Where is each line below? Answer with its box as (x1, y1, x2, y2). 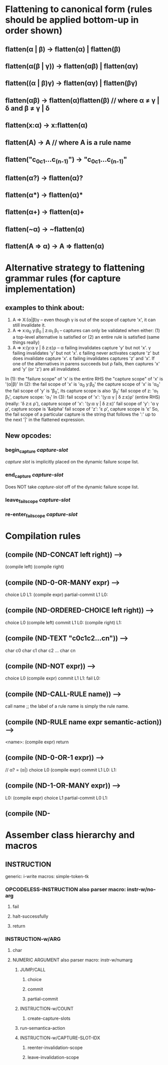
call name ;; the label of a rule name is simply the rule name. (5, 703, 129, 709)
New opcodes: (5, 431, 52, 440)
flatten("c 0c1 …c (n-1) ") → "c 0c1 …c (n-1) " (5, 155, 127, 165)
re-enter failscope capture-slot (5, 511, 78, 519)
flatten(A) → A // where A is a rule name (5, 138, 131, 147)
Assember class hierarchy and (5, 829, 135, 841)
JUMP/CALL (20, 966, 46, 973)
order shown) (5, 25, 63, 36)
